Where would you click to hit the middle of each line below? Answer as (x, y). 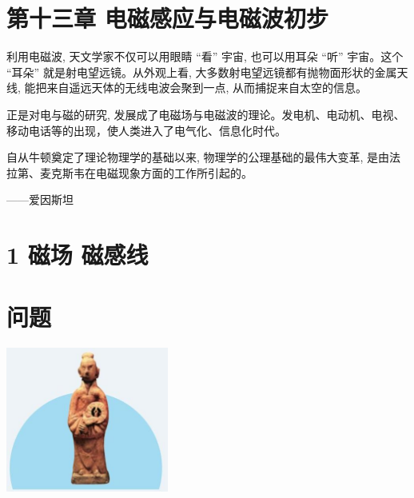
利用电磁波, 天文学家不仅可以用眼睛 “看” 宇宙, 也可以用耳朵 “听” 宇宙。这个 (205, 56)
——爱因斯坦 (40, 199)
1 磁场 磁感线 (78, 255)
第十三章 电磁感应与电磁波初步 (167, 18)
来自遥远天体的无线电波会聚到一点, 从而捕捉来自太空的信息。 (207, 88)
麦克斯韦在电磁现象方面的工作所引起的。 (146, 172)
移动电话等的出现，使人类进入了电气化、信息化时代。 (146, 130)
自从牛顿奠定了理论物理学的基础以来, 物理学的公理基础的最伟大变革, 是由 (198, 157)
